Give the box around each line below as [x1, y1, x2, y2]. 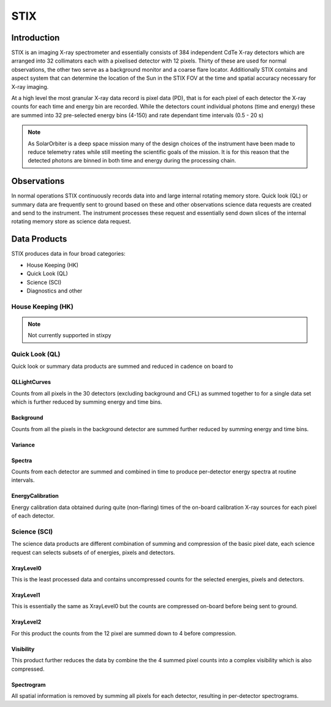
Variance [11, 441, 35, 448]
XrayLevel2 [11, 618, 42, 625]
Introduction [11, 32, 60, 43]
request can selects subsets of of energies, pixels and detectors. [11, 549, 175, 556]
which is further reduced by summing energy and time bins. [11, 399, 162, 406]
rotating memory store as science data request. [11, 218, 132, 225]
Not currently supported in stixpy [28, 332, 112, 339]
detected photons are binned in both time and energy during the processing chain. [28, 157, 237, 164]
